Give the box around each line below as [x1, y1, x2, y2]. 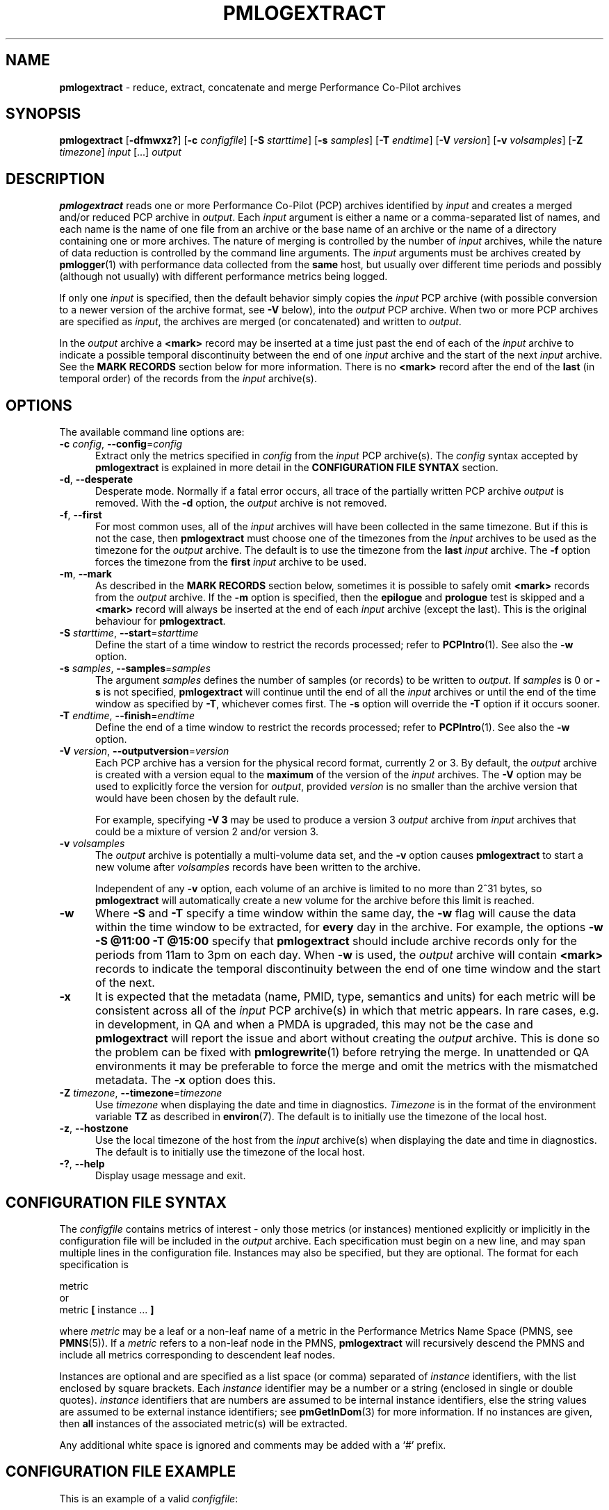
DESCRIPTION [6, 170, 105, 188]
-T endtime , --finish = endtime [59, 709, 195, 722]
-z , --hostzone [59, 1122, 129, 1135]
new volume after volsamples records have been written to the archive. [95, 861, 421, 873]
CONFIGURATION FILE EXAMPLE [6, 1463, 236, 1481]
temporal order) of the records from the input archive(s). [59, 372, 317, 385]
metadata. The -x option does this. [95, 1073, 276, 1088]
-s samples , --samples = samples [59, 662, 211, 675]
